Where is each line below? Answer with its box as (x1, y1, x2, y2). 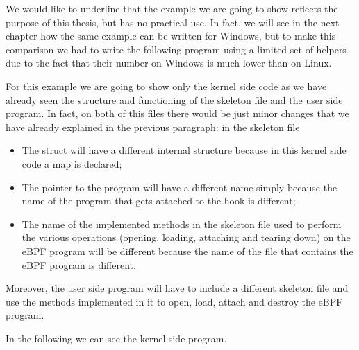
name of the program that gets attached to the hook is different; (22, 193, 296, 208)
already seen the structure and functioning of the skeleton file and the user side (6, 92, 343, 107)
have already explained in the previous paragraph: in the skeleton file (6, 119, 300, 134)
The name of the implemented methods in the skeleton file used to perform (22, 216, 342, 231)
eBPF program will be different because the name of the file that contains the (22, 243, 353, 258)
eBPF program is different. (22, 257, 136, 272)
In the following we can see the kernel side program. (6, 331, 227, 345)
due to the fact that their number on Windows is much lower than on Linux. (6, 55, 332, 70)
